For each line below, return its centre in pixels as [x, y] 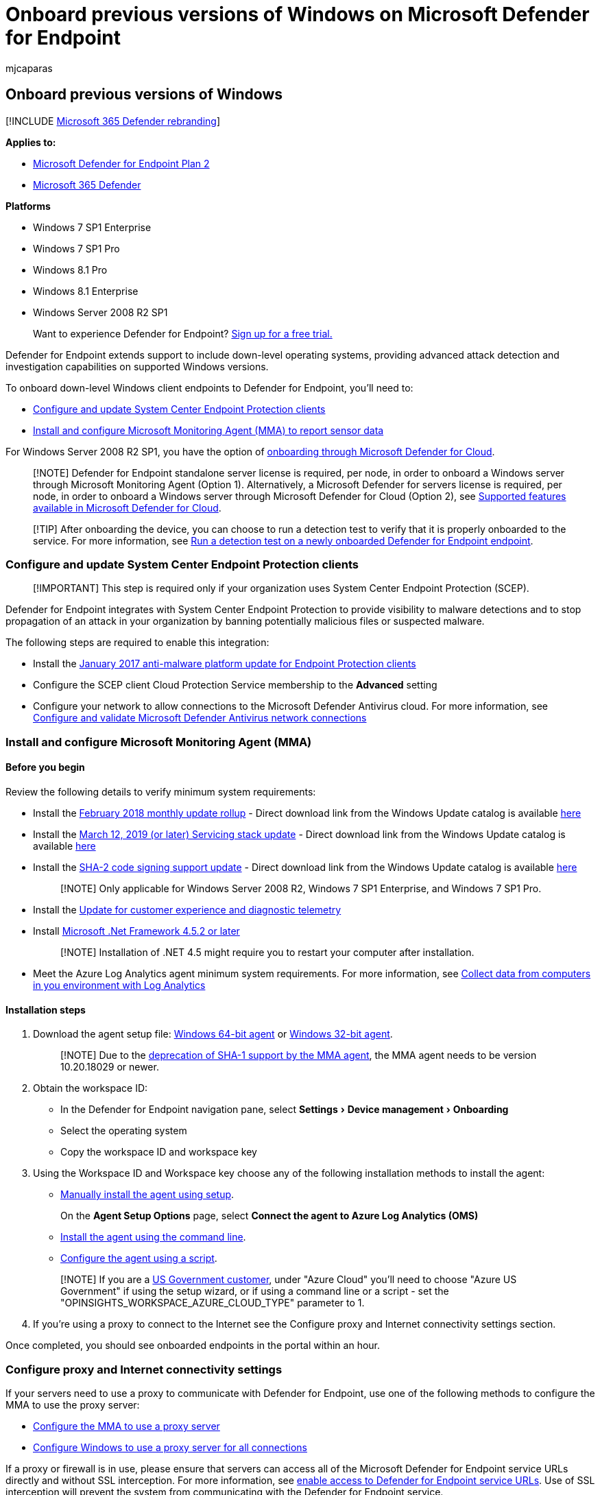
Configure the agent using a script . [139, 1258]
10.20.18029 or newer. [110, 1067]
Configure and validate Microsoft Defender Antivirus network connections [200, 718]
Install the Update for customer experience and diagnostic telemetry [187, 909]
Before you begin [45, 767]
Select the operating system [124, 1131]
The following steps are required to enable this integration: [137, 643]
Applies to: [31, 142]
